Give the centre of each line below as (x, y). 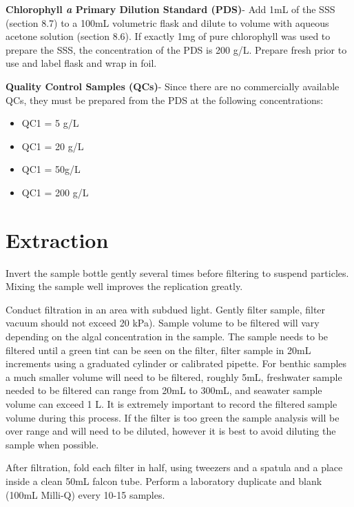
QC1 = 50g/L (51, 169)
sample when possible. (52, 444)
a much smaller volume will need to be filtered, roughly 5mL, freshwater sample (174, 376)
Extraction (57, 239)
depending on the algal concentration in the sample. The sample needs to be (167, 337)
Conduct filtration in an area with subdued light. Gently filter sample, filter (166, 309)
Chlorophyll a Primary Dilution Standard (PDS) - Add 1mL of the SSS (170, 9)
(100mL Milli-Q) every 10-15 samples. (85, 494)
